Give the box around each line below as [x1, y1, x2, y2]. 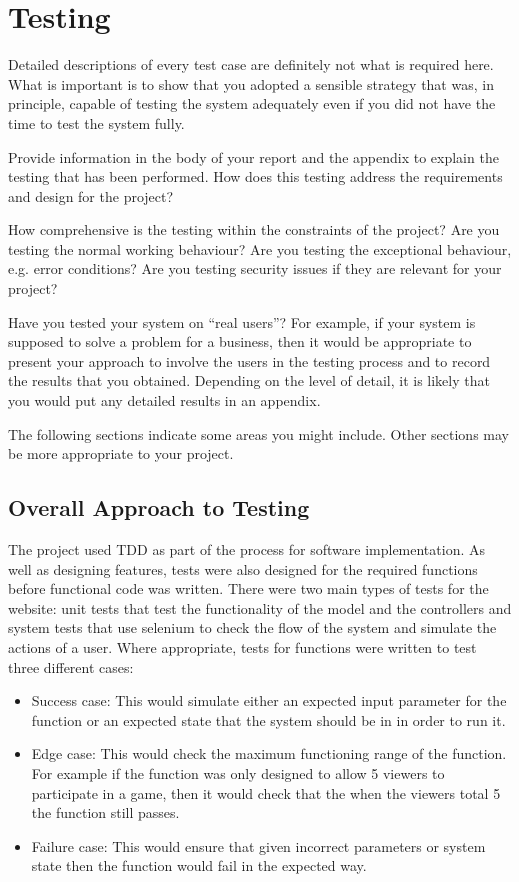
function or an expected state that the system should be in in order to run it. [31, 709, 506, 730]
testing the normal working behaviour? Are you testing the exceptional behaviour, [8, 238, 512, 259]
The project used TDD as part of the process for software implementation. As [8, 539, 486, 560]
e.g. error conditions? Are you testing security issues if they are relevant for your [8, 258, 502, 279]
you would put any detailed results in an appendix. [8, 390, 321, 411]
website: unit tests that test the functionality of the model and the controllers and [8, 597, 512, 618]
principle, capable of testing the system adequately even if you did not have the [8, 93, 496, 114]
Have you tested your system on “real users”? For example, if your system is [8, 311, 476, 332]
